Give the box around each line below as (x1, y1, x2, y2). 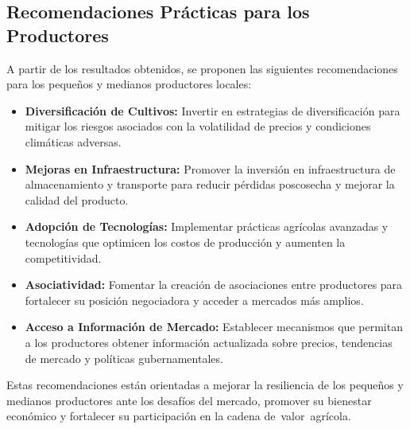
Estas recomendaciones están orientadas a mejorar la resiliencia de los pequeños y (6, 376, 404, 393)
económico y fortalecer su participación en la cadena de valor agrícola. (6, 408, 351, 424)
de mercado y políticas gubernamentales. (25, 349, 223, 366)
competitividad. (25, 249, 102, 266)
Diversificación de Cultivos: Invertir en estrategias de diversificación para (25, 102, 400, 119)
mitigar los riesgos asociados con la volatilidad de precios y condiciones (25, 118, 371, 135)
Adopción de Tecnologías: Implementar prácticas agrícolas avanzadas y (25, 218, 389, 235)
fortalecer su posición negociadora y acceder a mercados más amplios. (25, 291, 364, 308)
